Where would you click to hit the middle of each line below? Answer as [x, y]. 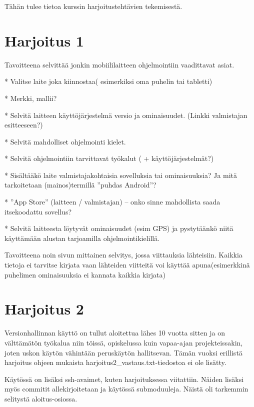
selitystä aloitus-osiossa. [41, 398]
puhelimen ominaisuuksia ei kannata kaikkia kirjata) [85, 274]
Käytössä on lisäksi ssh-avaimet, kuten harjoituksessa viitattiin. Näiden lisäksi [124, 379]
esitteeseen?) [24, 125]
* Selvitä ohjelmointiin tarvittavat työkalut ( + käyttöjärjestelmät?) [109, 158]
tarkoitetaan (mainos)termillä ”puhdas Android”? [80, 185]
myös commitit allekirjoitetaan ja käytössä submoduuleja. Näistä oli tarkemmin [126, 389]
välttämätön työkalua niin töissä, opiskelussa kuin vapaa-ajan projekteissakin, [124, 342]
